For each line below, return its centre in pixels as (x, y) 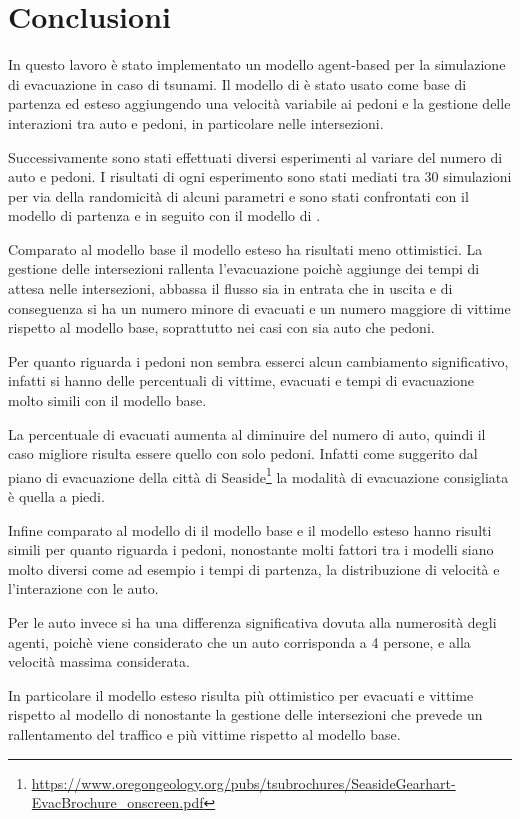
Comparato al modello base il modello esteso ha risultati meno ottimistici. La (245, 248)
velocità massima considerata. (99, 661)
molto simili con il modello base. (107, 400)
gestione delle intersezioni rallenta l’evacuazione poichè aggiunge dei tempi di (244, 268)
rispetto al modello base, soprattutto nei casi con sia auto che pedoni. (221, 327)
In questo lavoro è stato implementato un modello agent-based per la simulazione (257, 64)
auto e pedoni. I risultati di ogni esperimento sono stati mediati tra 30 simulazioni (260, 176)
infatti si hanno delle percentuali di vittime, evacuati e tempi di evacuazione (241, 380)
